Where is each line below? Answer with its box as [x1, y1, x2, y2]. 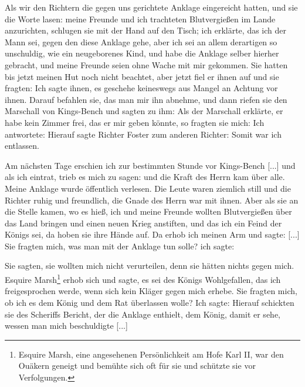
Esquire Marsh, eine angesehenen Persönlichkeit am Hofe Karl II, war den [18, 348, 284, 360]
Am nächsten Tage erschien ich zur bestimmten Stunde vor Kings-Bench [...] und [5, 159, 296, 171]
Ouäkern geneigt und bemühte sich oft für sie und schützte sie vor [18, 359, 256, 372]
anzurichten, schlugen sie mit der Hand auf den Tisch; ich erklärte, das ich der [5, 24, 286, 36]
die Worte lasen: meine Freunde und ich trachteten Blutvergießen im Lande [5, 12, 276, 25]
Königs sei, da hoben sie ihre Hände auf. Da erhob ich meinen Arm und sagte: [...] [5, 228, 300, 241]
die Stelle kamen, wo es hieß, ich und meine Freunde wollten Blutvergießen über [5, 205, 292, 218]
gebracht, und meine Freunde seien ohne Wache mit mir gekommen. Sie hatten [5, 58, 288, 71]
